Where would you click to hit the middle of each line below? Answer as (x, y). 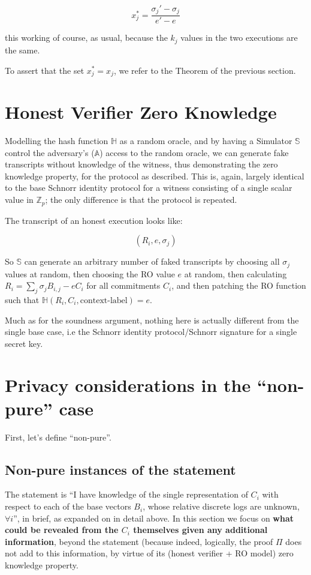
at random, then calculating (235, 273)
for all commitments (123, 285)
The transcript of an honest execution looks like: (94, 220)
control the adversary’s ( (50, 152)
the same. (22, 50)
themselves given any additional (200, 530)
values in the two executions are (239, 38)
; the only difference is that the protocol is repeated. (141, 200)
